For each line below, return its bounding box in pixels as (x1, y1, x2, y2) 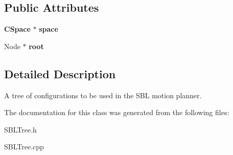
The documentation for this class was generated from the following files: (4, 107, 229, 118)
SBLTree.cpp (4, 141, 44, 152)
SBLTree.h (4, 124, 37, 135)
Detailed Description (4, 65, 116, 81)
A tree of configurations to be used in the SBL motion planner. (4, 90, 202, 100)
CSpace (4, 24, 31, 34)
